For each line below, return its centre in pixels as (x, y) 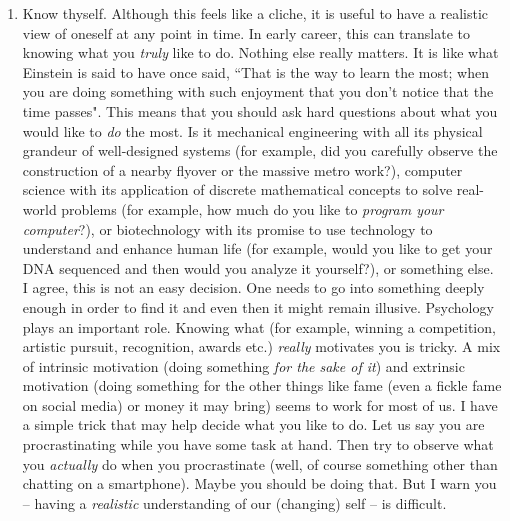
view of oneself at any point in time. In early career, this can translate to (246, 32)
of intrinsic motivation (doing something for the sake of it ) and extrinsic (243, 365)
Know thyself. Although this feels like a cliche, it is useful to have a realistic (255, 13)
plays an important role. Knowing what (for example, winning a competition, (259, 326)
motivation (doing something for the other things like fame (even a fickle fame (262, 385)
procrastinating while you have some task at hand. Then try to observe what (258, 444)
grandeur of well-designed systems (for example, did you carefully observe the (260, 150)
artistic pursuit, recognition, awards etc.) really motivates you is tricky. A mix (261, 346)
